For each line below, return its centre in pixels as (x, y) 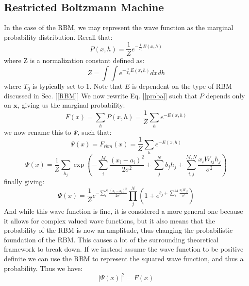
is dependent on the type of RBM (182, 86)
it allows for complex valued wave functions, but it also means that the (109, 220)
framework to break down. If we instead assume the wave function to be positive (124, 249)
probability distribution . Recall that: (58, 37)
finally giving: (24, 182)
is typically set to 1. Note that (78, 86)
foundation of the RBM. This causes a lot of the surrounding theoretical (111, 239)
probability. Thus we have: (43, 268)
